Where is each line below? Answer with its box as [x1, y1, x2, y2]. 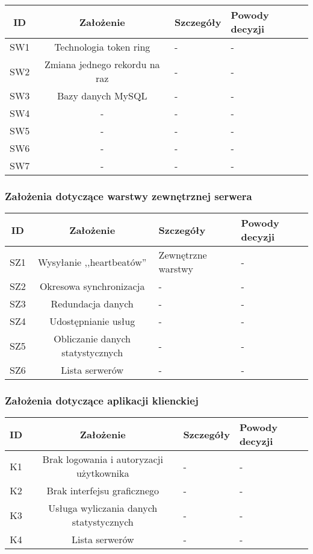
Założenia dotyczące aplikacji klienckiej [5, 393, 199, 408]
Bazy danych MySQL [57, 89, 147, 102]
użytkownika [76, 466, 129, 480]
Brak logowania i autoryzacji [42, 452, 163, 467]
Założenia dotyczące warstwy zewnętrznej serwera [5, 188, 252, 203]
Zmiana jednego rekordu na [44, 57, 160, 71]
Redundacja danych [51, 297, 134, 311]
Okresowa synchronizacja [39, 279, 145, 294]
